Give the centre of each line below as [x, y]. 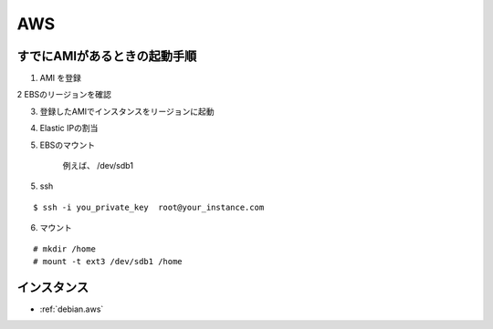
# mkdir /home [64, 249]
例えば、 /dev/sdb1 [98, 166]
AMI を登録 [61, 78]
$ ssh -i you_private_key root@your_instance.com [149, 207]
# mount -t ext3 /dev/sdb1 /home [108, 261]
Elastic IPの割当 [69, 129]
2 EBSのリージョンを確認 [64, 95]
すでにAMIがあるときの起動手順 [107, 56]
